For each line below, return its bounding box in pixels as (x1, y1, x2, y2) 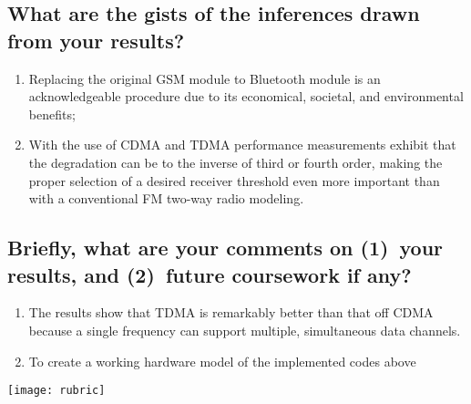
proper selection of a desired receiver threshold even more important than (28, 171, 440, 190)
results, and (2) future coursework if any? (7, 260, 412, 288)
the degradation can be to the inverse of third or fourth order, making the (28, 152, 443, 171)
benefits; (28, 104, 76, 123)
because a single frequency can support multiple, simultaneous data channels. (28, 320, 461, 339)
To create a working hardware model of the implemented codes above (28, 351, 416, 370)
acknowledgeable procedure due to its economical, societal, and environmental (28, 87, 464, 106)
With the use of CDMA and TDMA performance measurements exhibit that (28, 135, 456, 154)
